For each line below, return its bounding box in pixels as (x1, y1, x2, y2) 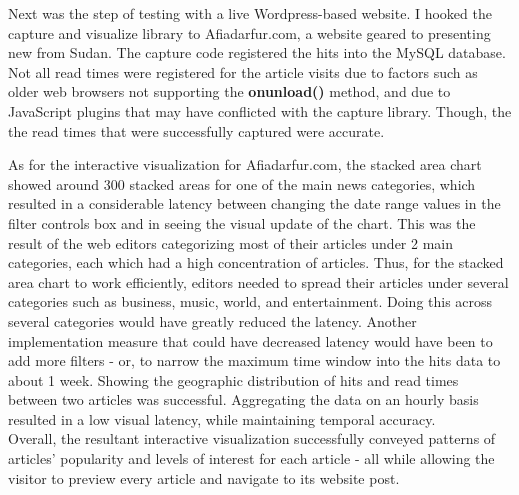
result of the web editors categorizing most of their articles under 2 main (8, 232, 454, 253)
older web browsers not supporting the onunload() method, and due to (8, 81, 451, 102)
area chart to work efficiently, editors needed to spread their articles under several (8, 271, 509, 292)
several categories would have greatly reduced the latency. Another (8, 310, 417, 331)
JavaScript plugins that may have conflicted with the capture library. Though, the (8, 100, 512, 121)
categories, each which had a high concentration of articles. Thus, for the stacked (8, 252, 504, 273)
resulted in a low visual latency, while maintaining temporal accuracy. (8, 408, 436, 429)
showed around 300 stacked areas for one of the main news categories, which (8, 173, 476, 194)
